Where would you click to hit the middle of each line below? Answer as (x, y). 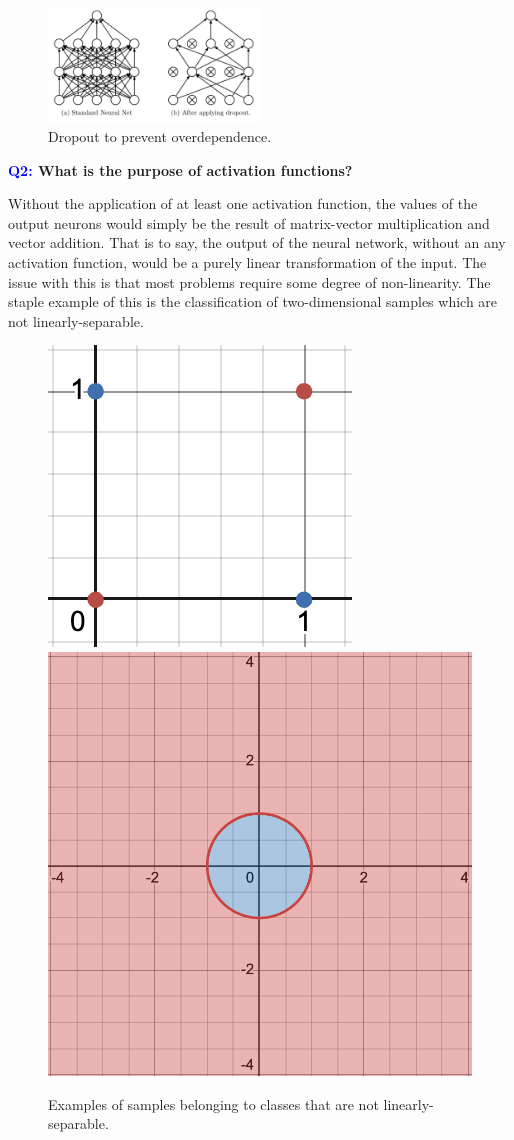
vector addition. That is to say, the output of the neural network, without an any (257, 242)
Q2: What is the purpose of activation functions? (180, 169)
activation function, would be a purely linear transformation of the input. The (247, 262)
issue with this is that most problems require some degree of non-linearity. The (249, 281)
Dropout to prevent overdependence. (160, 136)
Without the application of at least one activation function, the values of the (243, 203)
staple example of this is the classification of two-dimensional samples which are (253, 301)
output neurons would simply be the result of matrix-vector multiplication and (249, 222)
